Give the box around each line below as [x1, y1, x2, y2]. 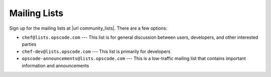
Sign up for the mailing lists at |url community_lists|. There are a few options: [9, 25, 168, 31]
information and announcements [22, 62, 89, 68]
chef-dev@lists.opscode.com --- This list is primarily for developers [22, 48, 171, 54]
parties [22, 41, 37, 47]
